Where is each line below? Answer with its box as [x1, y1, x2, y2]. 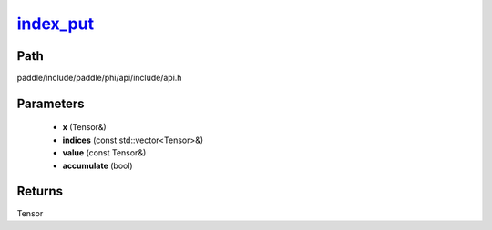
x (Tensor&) [62, 122, 107, 133]
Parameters [16, 95, 85, 111]
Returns [16, 184, 64, 199]
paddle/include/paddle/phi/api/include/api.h [16, 73, 182, 84]
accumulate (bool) [62, 160, 133, 171]
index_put [16, 14, 95, 34]
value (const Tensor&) [62, 147, 147, 158]
